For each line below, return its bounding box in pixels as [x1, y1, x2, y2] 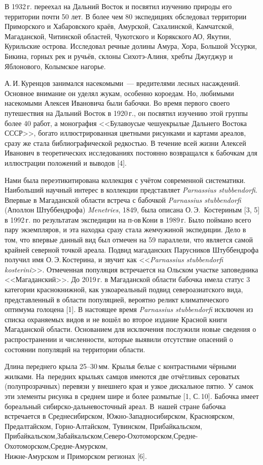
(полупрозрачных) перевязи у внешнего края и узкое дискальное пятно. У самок [5, 381, 253, 391]
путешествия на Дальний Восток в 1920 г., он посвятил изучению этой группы [5, 107, 248, 118]
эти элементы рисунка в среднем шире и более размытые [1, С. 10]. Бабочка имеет [5, 390, 259, 401]
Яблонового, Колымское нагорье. [5, 60, 106, 71]
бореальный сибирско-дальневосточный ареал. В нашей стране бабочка [5, 400, 226, 411]
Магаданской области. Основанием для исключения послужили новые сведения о [5, 324, 256, 334]
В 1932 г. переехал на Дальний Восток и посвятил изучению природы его [5, 1, 232, 11]
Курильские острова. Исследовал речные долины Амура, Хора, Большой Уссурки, [5, 41, 257, 51]
